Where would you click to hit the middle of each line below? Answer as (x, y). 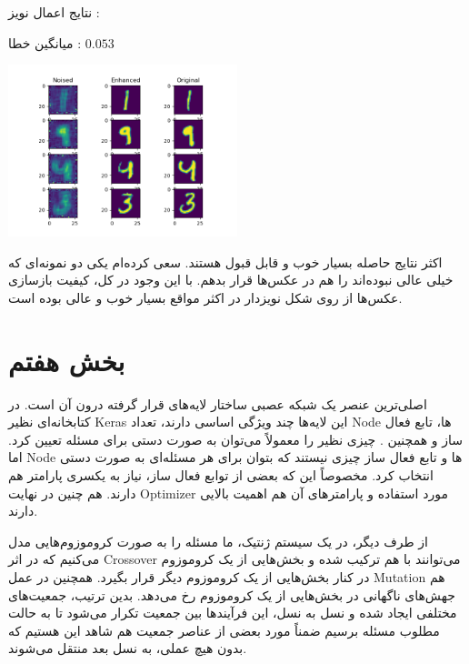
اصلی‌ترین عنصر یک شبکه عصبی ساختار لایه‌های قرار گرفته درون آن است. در (218, 403)
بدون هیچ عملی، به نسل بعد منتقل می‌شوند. (128, 648)
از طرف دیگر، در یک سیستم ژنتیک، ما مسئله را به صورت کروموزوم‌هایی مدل (218, 541)
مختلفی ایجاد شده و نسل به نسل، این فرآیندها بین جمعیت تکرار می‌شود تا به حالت (233, 613)
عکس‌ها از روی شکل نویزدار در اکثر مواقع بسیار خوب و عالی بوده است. (205, 297)
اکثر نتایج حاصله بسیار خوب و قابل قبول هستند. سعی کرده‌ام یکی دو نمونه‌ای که (225, 262)
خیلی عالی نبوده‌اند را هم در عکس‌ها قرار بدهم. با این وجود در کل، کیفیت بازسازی (231, 280)
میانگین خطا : (45, 42)
